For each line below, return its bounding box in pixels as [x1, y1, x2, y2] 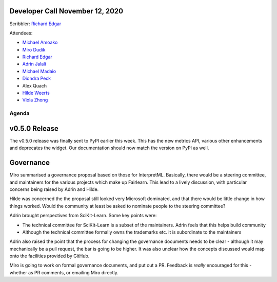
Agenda [9, 110, 30, 117]
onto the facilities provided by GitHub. [9, 253, 90, 259]
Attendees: [9, 30, 33, 36]
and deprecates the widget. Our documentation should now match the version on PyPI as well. [9, 145, 209, 151]
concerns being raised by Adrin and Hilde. [9, 186, 99, 192]
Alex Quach [22, 82, 47, 89]
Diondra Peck [22, 75, 51, 82]
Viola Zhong [22, 97, 48, 103]
